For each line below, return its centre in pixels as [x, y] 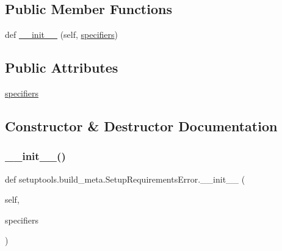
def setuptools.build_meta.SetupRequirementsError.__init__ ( [125, 179]
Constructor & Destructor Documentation [141, 125]
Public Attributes [62, 67]
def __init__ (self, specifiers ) [62, 35]
